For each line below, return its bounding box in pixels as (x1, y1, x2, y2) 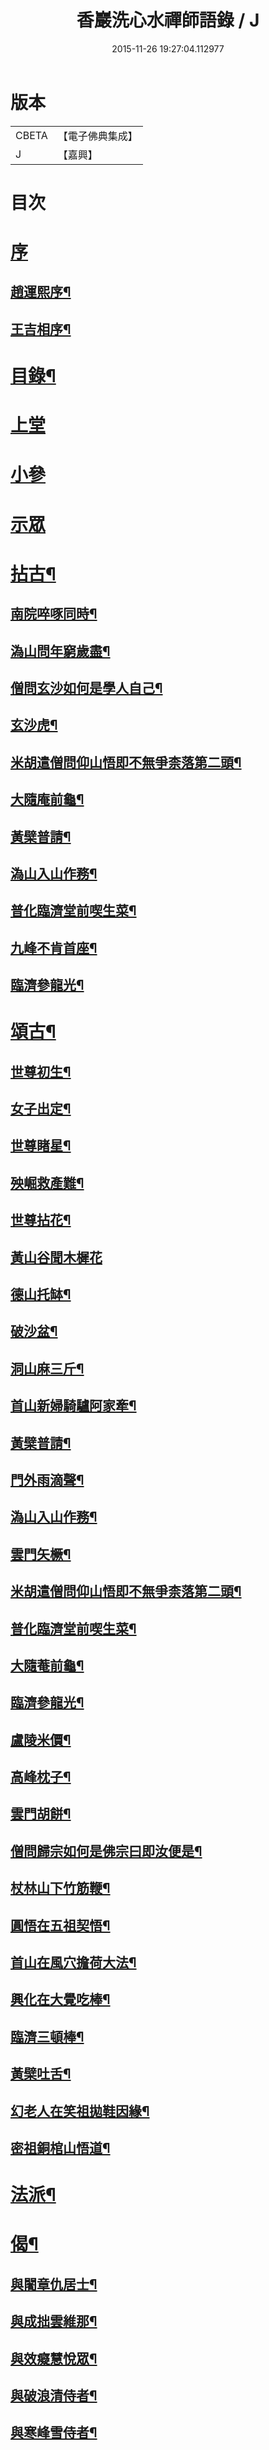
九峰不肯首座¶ (10, 939, 98, 956)
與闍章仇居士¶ (10, 2276, 98, 2293)
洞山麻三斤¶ (10, 1360, 85, 1377)
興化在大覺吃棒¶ (10, 1991, 111, 2008)
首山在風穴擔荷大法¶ (10, 1954, 137, 1971)
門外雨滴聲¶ (10, 1471, 85, 1488)
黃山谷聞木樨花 (10, 1249, 103, 1266)
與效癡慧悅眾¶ (10, 2350, 98, 2367)
